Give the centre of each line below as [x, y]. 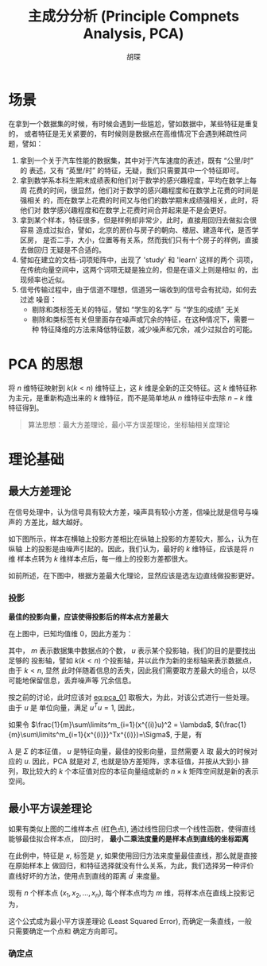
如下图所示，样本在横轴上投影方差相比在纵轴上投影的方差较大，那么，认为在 [133, 539]
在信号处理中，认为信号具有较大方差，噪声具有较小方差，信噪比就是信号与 [130, 512]
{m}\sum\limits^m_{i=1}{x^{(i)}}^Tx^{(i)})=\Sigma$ [89, 734]
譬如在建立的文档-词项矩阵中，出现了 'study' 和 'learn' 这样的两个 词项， [138, 260]
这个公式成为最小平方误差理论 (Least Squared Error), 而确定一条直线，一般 [130, 921]
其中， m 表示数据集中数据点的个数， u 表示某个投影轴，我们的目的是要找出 [132, 650]
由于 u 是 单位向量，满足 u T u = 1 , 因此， [74, 706]
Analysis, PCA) [133, 34]
